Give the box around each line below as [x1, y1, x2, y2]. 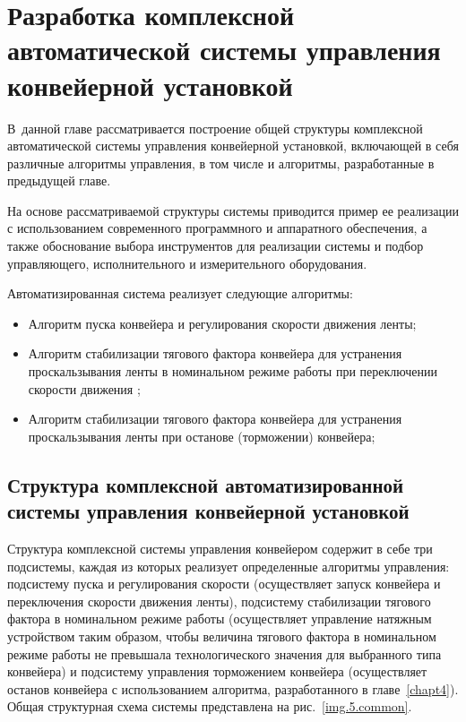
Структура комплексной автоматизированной [7, 470, 404, 498]
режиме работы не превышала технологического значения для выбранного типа [7, 644, 442, 663]
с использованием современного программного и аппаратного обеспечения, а [7, 219, 427, 237]
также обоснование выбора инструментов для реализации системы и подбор [7, 236, 424, 255]
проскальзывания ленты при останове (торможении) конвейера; [28, 426, 375, 445]
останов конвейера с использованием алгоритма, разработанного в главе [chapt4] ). [7, 679, 459, 698]
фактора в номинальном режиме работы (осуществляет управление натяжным [7, 609, 432, 628]
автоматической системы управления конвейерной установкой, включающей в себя [7, 136, 459, 155]
